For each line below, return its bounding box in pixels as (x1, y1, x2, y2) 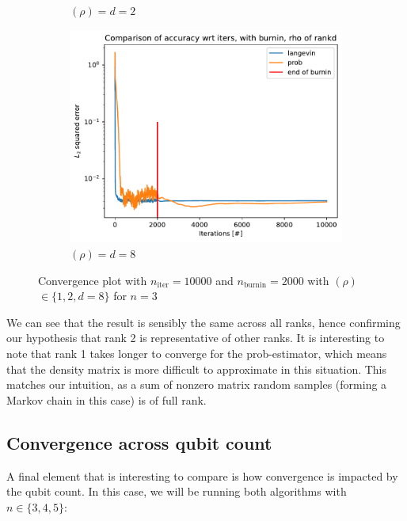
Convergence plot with (38, 272, 147, 288)
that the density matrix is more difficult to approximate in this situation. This (6, 360, 387, 377)
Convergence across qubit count (6, 430, 272, 454)
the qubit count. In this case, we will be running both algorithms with (6, 483, 347, 500)
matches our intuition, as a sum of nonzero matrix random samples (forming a (6, 376, 387, 393)
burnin (243, 281, 267, 290)
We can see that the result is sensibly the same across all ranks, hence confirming (6, 314, 401, 330)
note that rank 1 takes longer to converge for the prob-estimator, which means (6, 345, 387, 362)
